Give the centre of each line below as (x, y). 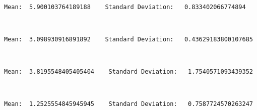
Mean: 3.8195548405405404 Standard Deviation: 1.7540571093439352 (128, 72)
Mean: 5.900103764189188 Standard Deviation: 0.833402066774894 (125, 7)
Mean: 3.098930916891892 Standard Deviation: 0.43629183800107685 (128, 39)
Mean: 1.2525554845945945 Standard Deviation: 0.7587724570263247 (128, 104)
